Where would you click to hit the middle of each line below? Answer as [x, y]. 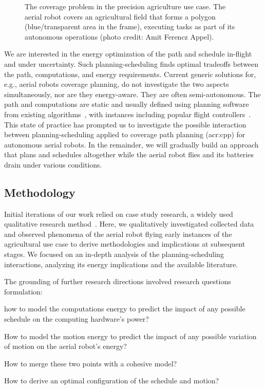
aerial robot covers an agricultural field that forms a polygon [120, 16]
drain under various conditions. [53, 164]
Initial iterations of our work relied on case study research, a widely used [119, 214]
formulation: [23, 291]
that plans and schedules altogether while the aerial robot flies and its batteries [129, 154]
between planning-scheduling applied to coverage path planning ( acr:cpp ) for [125, 134]
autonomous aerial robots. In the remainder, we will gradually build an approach [131, 144]
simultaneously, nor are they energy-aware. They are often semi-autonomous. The [132, 94]
